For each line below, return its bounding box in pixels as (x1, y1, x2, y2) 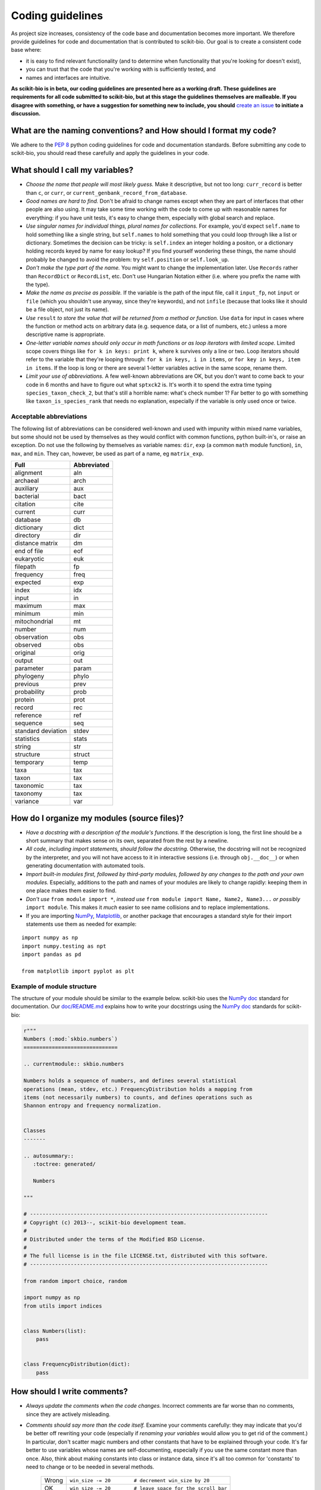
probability (14, 688, 45, 696)
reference (14, 711, 42, 719)
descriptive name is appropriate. (26, 331, 105, 338)
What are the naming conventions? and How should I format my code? (11, 125, 276, 135)
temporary (14, 758, 44, 766)
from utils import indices (23, 1302, 102, 1309)
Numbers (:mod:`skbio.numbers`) (23, 1036, 118, 1042)
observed (14, 641, 42, 649)
